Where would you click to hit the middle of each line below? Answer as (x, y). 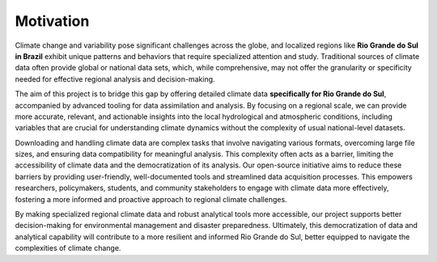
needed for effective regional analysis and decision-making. (115, 79)
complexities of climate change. (68, 248)
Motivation (52, 21)
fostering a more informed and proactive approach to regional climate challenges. (151, 199)
